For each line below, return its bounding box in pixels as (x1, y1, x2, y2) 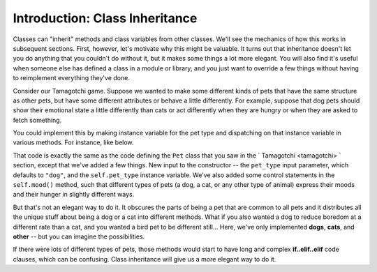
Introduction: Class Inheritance (13, 10, 198, 26)
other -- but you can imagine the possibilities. (13, 232, 145, 241)
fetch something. (13, 116, 62, 124)
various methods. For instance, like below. (13, 138, 134, 146)
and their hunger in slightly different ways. (13, 190, 135, 199)
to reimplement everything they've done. (13, 74, 131, 82)
